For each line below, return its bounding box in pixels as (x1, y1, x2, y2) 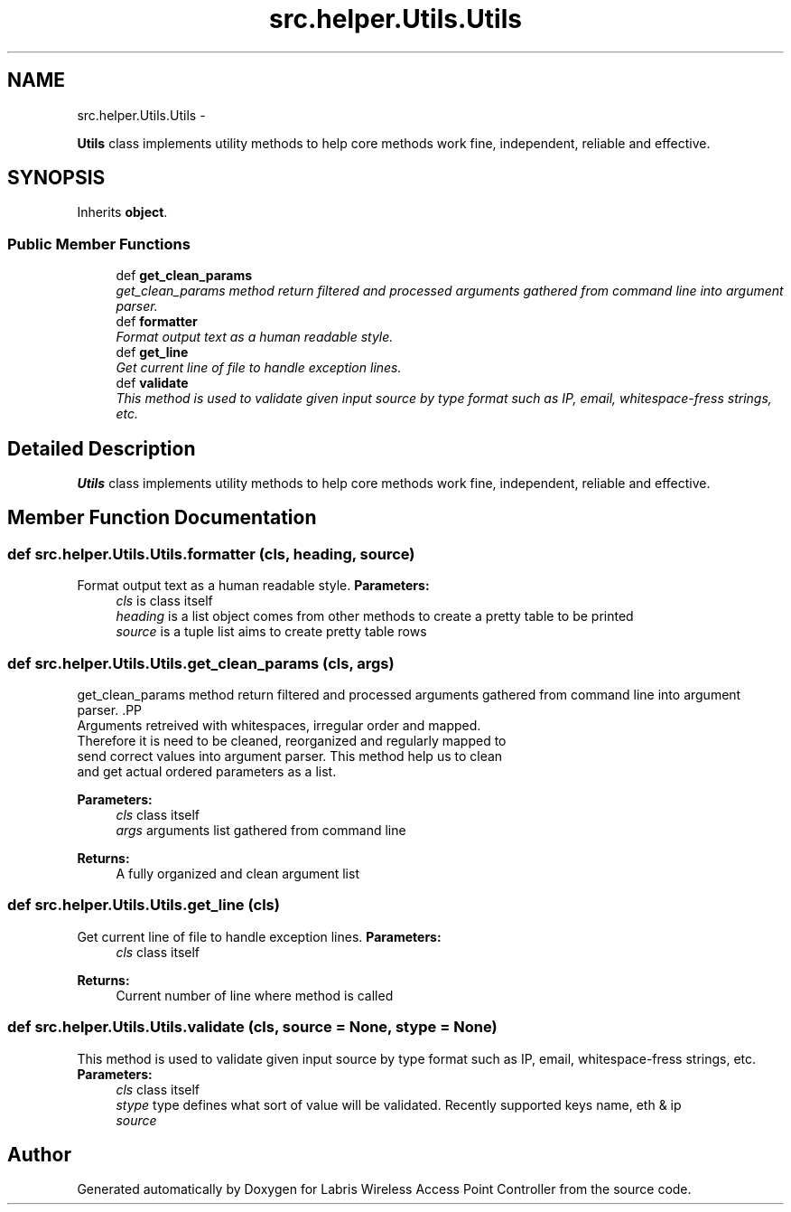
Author (7, 1142, 71, 1166)
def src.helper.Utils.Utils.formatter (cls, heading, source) (7, 544, 415, 563)
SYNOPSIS (7, 166, 106, 190)
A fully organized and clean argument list (116, 866, 359, 881)
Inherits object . (77, 204, 168, 221)
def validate (116, 375, 189, 391)
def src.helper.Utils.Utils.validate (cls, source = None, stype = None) (7, 1018, 498, 1037)
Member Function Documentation (7, 506, 317, 530)
